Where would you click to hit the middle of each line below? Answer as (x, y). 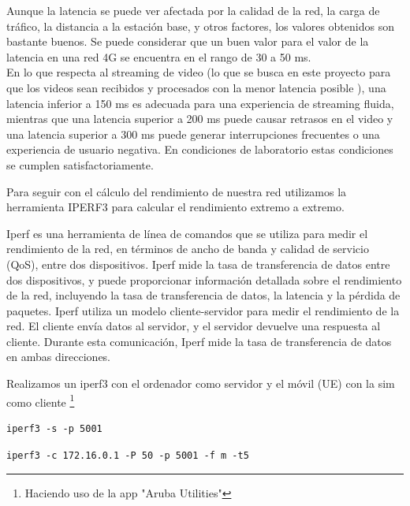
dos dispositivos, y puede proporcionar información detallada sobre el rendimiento (204, 279)
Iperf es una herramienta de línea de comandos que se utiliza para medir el (187, 233)
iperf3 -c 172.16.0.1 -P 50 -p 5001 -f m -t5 (128, 455)
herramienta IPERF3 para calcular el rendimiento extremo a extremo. (175, 207)
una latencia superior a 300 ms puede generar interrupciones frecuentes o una (193, 134)
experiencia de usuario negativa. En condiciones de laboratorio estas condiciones (200, 149)
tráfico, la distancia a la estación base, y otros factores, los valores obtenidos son (200, 26)
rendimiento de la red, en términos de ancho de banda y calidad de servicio (188, 249)
